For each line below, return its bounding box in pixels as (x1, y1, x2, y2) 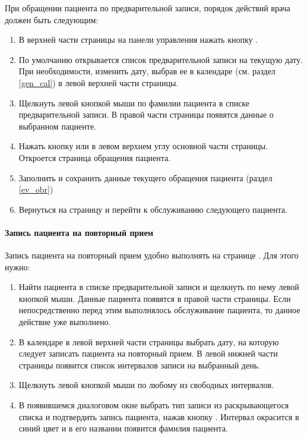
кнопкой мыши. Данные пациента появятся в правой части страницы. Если (18, 292, 291, 304)
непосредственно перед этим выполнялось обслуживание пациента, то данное (18, 304, 300, 316)
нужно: (5, 260, 30, 273)
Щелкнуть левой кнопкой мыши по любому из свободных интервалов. (18, 379, 274, 391)
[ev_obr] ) (18, 183, 53, 196)
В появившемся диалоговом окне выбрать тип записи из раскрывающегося (18, 399, 289, 411)
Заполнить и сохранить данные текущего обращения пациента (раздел (18, 171, 273, 184)
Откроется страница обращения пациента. (18, 151, 171, 163)
